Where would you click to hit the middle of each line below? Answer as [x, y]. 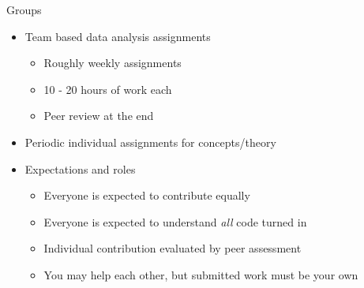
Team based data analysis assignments [118, 36]
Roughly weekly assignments [113, 63]
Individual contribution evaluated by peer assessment [173, 248]
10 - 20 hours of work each [108, 89]
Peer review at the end [99, 116]
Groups [24, 9]
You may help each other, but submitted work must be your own [201, 274]
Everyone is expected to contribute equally [147, 195]
